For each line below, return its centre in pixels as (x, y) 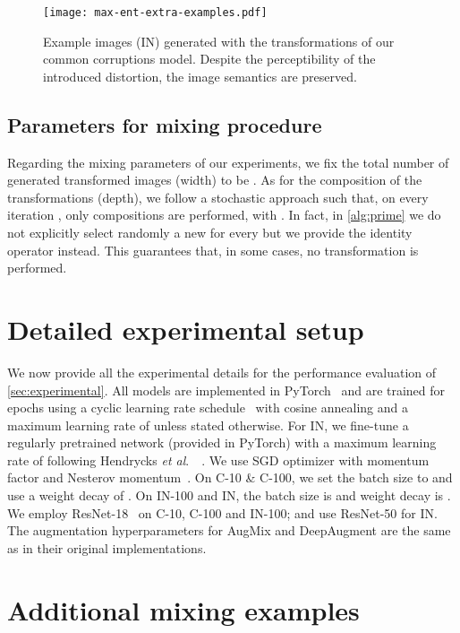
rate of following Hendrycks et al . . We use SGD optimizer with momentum (218, 460)
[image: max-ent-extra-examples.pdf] (155, 13)
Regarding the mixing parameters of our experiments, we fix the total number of (228, 162)
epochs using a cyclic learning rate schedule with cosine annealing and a (208, 408)
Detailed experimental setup (186, 329)
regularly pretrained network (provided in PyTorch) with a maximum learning (222, 442)
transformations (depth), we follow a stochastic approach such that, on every (218, 197)
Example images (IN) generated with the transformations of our (219, 41)
